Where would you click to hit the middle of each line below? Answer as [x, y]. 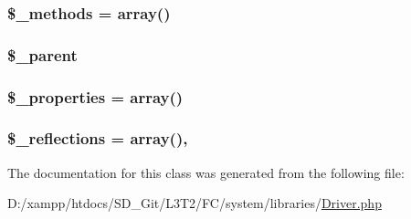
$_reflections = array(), [98, 138]
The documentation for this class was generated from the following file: [206, 172]
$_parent [42, 54]
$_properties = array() [95, 96]
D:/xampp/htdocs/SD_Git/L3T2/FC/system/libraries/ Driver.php [195, 203]
